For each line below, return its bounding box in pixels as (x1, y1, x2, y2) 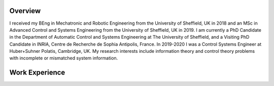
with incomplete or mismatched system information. (9, 55, 118, 61)
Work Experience (9, 68, 65, 77)
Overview (9, 7, 41, 15)
